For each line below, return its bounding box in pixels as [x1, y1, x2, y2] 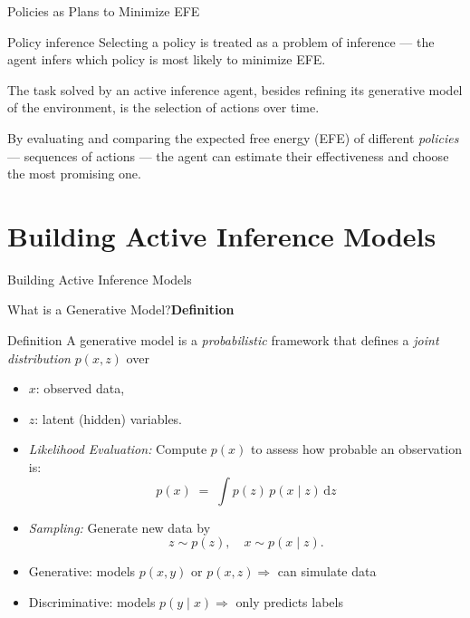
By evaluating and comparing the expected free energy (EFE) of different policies [7, 128, 459, 147]
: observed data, [35, 379, 125, 398]
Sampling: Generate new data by [28, 517, 211, 536]
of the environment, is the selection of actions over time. [7, 98, 320, 117]
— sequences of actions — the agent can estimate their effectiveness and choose [7, 146, 449, 165]
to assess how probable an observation [250, 439, 462, 459]
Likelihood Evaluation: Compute [28, 439, 207, 459]
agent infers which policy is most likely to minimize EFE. [7, 50, 326, 69]
